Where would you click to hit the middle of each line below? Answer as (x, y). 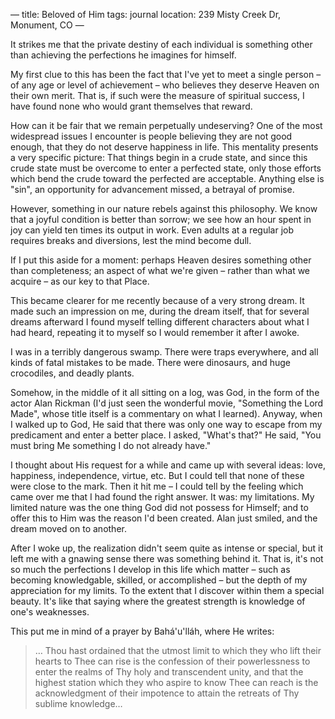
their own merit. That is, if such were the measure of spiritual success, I (157, 95)
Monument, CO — (47, 25)
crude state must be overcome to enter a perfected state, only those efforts (166, 168)
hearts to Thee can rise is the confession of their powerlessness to (172, 661)
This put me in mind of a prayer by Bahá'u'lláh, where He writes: (142, 631)
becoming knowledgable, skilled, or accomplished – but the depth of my (159, 580)
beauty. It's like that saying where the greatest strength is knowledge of (158, 601)
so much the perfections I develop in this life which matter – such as (150, 569)
